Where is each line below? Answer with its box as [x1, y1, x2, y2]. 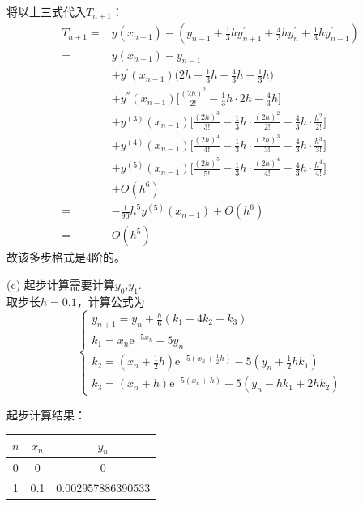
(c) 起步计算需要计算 [6, 275, 115, 292]
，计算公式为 [76, 292, 145, 309]
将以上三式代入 [6, 3, 86, 19]
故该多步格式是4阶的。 [6, 249, 126, 266]
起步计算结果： [6, 406, 86, 423]
